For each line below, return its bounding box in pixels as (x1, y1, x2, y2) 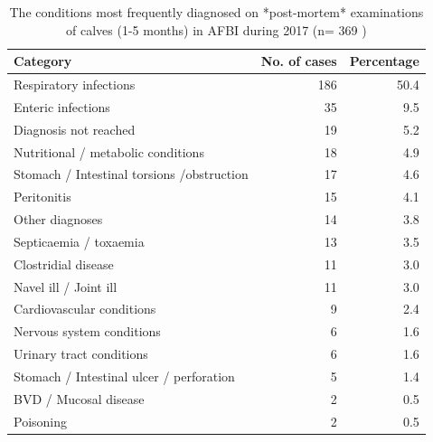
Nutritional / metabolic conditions (14, 142, 204, 161)
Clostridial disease (14, 254, 114, 273)
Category (14, 52, 72, 71)
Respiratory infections (14, 75, 136, 94)
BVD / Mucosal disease (14, 389, 145, 408)
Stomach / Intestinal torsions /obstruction (14, 165, 249, 183)
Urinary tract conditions (14, 344, 148, 363)
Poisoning (14, 411, 68, 430)
